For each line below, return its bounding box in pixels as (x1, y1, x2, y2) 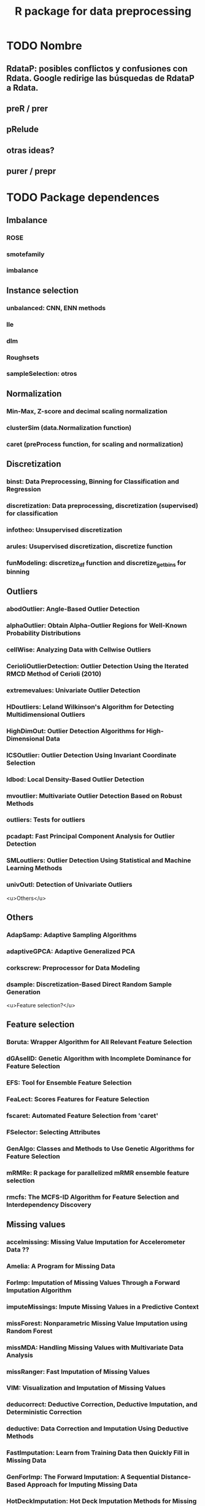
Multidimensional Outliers (6, 710, 86, 719)
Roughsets (6, 353, 40, 362)
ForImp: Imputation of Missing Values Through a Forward (6, 1278, 180, 1287)
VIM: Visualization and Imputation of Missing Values (6, 1384, 166, 1392)
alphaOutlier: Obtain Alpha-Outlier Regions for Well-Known (6, 622, 187, 630)
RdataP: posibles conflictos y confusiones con (6, 63, 188, 74)
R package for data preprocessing (15, 4, 191, 18)
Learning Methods (6, 864, 63, 873)
